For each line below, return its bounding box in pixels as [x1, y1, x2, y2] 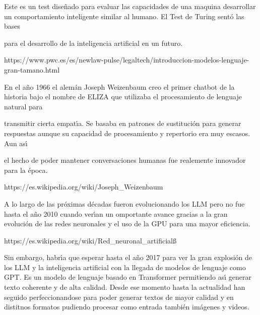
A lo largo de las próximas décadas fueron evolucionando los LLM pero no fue [4, 198, 245, 209]
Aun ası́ [4, 138, 28, 148]
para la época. [4, 164, 48, 175]
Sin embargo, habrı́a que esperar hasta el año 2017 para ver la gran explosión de [4, 252, 252, 263]
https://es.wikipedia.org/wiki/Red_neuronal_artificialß [4, 235, 176, 245]
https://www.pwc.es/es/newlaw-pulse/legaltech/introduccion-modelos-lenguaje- [4, 54, 249, 65]
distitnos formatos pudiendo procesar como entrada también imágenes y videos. [4, 301, 249, 312]
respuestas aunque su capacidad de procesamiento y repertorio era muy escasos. [4, 128, 250, 138]
